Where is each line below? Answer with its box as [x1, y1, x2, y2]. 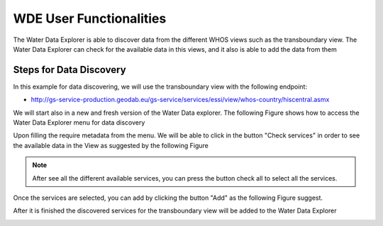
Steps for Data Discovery [13, 64, 127, 76]
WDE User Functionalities [13, 11, 167, 26]
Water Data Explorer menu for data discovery [13, 118, 145, 127]
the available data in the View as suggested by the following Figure [13, 141, 209, 149]
